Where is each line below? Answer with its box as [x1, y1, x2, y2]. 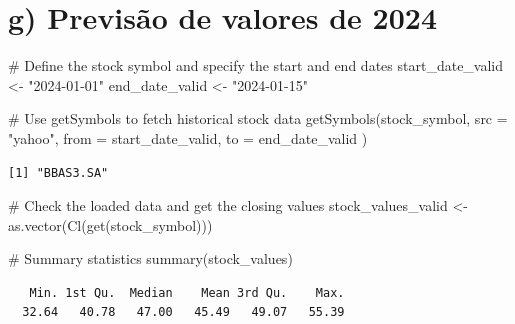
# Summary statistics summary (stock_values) [8, 248, 293, 269]
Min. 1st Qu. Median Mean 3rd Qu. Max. [29, 285, 345, 300]
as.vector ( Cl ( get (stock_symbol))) [8, 214, 213, 235]
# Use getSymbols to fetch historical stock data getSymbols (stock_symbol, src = [8, 108, 508, 129]
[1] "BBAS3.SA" [8, 165, 109, 180]
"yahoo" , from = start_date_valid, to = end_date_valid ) [8, 127, 368, 148]
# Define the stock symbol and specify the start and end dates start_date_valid [8, 55, 504, 76]
